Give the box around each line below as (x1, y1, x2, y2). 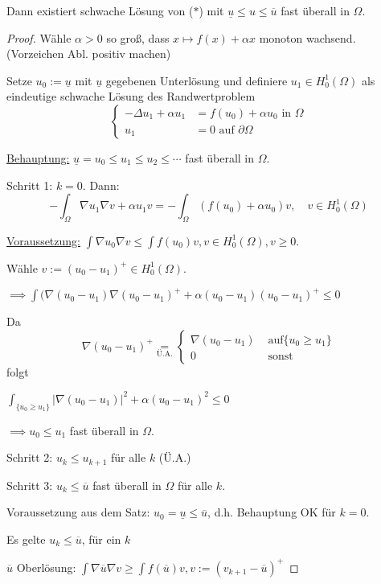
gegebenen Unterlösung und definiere (105, 72, 288, 88)
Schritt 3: (6, 476, 53, 493)
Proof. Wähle (6, 29, 72, 46)
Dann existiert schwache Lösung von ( (6, 2, 194, 19)
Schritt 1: (6, 176, 53, 193)
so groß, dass (106, 29, 170, 46)
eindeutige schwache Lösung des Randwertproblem (6, 88, 256, 105)
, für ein (81, 530, 121, 547)
